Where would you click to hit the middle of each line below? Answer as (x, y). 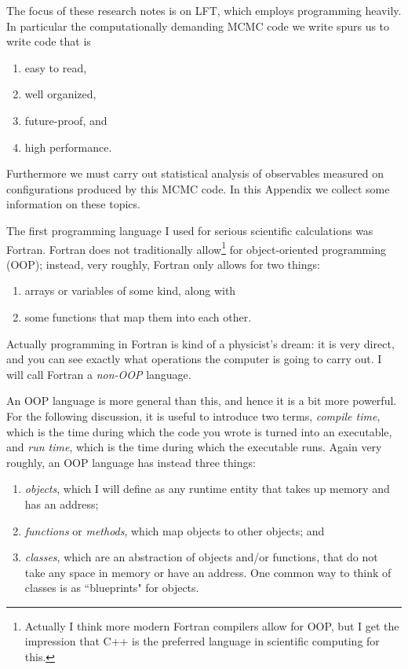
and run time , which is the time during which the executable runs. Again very (194, 447)
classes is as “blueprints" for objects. (112, 588)
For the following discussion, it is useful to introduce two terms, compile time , (193, 415)
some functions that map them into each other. (138, 316)
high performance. (68, 147)
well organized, (60, 94)
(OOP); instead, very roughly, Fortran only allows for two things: (163, 264)
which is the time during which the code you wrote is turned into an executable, (199, 431)
